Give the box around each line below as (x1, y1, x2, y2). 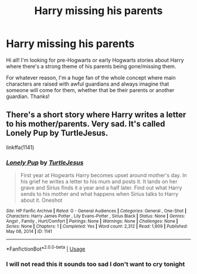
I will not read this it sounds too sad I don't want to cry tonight (6, 260, 185, 268)
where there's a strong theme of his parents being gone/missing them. (6, 63, 176, 70)
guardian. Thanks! (6, 93, 50, 100)
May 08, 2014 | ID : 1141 (6, 229, 53, 235)
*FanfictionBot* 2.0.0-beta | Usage (6, 245, 86, 252)
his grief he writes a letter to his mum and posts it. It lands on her (20, 178, 178, 185)
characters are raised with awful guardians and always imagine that (6, 80, 169, 87)
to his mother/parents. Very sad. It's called (6, 119, 165, 129)
